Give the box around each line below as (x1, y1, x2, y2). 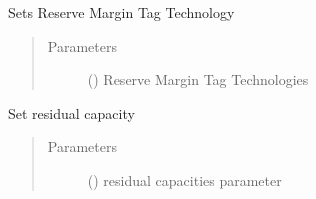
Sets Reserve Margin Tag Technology (8, 2, 235, 22)
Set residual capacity (8, 102, 135, 123)
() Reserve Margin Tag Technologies (87, 69, 309, 90)
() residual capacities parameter (87, 169, 282, 190)
